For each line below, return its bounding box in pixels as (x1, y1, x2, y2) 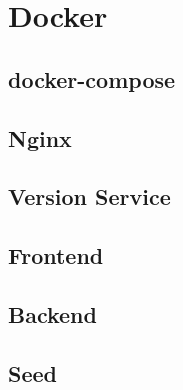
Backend (8, 298, 97, 329)
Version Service (8, 181, 171, 212)
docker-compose (8, 63, 176, 94)
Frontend (8, 240, 104, 271)
